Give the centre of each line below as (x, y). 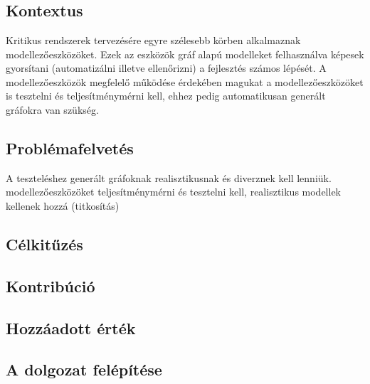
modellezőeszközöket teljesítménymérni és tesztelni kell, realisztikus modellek (174, 192)
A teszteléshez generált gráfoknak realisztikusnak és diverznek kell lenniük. (169, 177)
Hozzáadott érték (71, 327)
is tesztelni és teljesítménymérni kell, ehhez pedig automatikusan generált (166, 96)
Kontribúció (51, 286)
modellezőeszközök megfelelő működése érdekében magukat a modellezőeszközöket (185, 81)
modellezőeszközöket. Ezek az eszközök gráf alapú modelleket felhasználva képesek (185, 54)
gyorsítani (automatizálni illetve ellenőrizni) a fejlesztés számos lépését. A (166, 68)
